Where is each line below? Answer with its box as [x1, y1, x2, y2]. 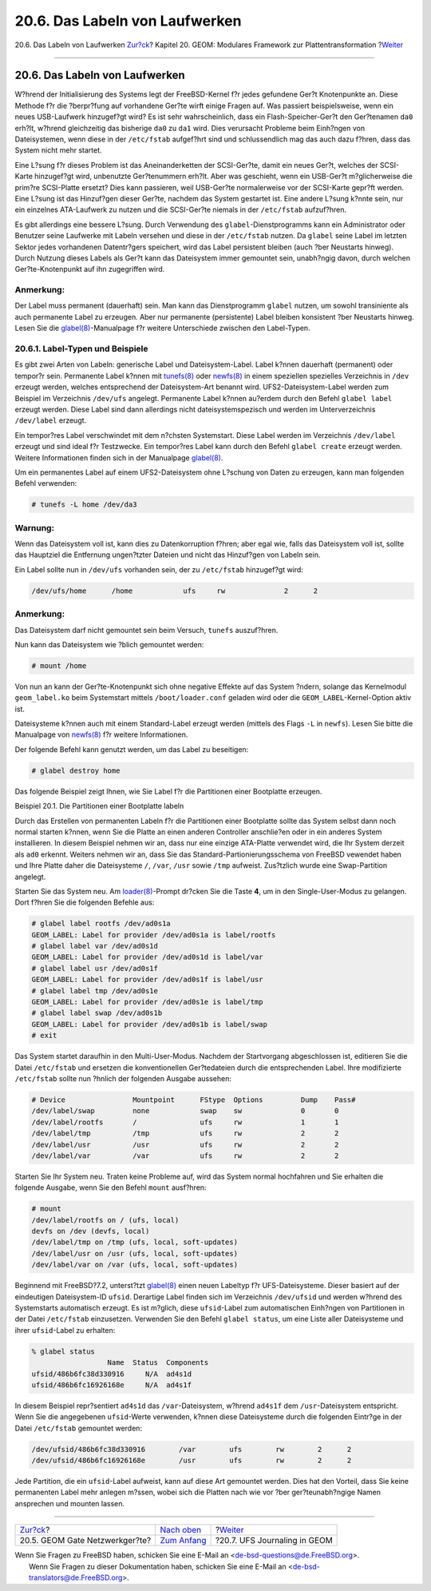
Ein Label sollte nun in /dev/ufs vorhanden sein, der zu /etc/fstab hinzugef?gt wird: [14, 564, 303, 575]
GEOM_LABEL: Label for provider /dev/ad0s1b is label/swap [31, 1020, 267, 1028]
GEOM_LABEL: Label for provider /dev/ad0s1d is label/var [31, 953, 263, 962]
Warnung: [14, 522, 55, 533]
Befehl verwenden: [14, 479, 77, 488]
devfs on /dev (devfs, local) [31, 1227, 150, 1236]
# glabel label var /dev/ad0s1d [31, 941, 159, 951]
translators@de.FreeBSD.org [29, 1573, 123, 1582]
